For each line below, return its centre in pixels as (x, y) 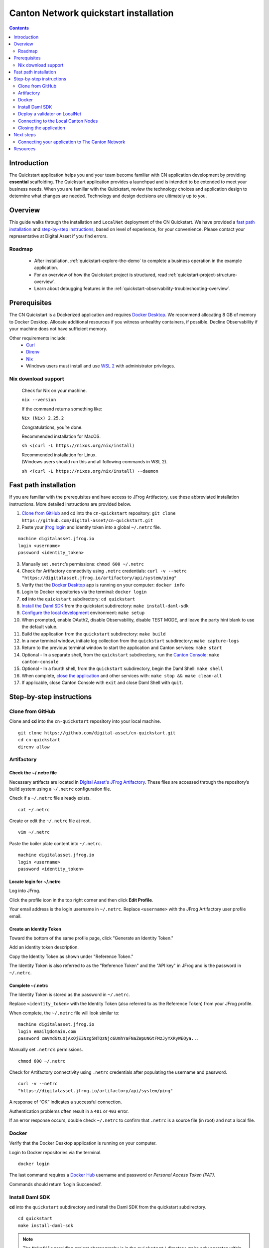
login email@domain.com (47, 1031)
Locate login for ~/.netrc (35, 882)
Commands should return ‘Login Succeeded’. (56, 1184)
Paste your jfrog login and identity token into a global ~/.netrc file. (91, 527)
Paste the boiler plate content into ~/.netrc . (56, 843)
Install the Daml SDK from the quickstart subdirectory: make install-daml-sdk (105, 606)
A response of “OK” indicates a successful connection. (66, 1102)
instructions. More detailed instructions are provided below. (70, 504)
